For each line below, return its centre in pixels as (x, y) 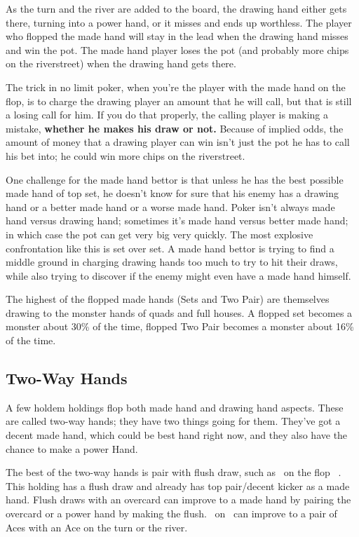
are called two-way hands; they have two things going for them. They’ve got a (173, 421)
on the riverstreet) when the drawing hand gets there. (121, 63)
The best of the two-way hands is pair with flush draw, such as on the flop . (174, 472)
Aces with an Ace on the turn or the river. (97, 527)
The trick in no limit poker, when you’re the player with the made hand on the (176, 87)
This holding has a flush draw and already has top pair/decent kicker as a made (178, 485)
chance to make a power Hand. (72, 448)
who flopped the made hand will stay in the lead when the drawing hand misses (177, 36)
